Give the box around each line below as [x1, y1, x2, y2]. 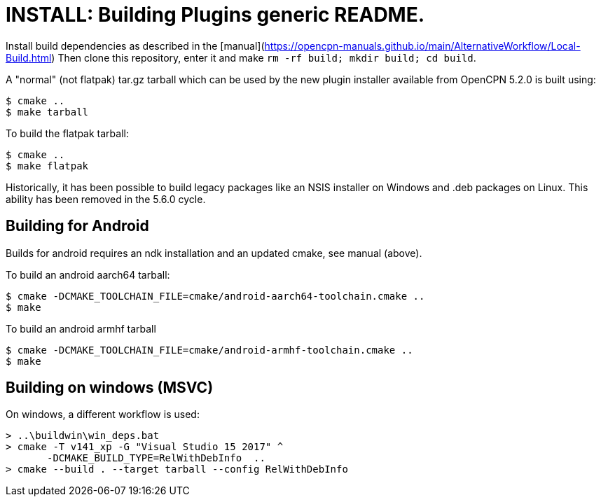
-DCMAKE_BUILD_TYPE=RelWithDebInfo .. [47, 452, 265, 464]
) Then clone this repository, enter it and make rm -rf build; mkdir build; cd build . [51, 51, 476, 64]
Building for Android [6, 217, 149, 235]
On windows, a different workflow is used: [6, 408, 200, 421]
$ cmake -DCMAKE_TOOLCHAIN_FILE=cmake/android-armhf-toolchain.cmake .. [6, 344, 413, 356]
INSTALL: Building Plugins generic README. [6, 3, 425, 27]
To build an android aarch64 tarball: [6, 268, 170, 281]
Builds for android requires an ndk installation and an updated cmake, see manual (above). [6, 246, 422, 259]
